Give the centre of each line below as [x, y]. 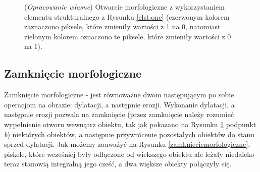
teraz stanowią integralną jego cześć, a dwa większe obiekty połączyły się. [118, 164]
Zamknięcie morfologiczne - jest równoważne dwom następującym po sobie [119, 95]
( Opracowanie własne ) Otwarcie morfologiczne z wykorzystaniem [124, 7]
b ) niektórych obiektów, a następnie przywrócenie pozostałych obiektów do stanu [129, 134]
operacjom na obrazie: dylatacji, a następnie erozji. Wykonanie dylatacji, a [119, 104]
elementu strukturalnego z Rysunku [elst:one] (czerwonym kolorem [127, 16]
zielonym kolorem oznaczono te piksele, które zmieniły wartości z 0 [128, 36]
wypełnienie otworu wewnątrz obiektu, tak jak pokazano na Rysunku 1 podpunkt [130, 124]
